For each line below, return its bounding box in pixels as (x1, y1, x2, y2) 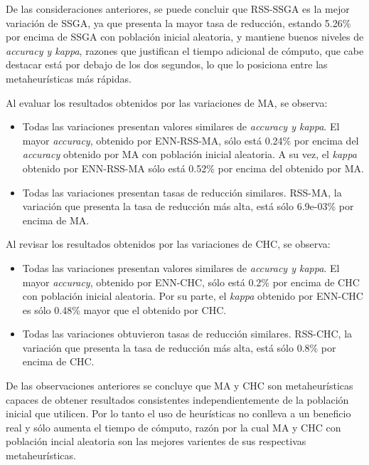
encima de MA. (22, 212, 90, 227)
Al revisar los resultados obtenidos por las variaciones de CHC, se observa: (6, 236, 331, 251)
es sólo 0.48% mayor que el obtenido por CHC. (22, 302, 227, 317)
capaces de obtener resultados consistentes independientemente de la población (6, 392, 349, 407)
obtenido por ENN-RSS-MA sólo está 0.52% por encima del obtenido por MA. (22, 160, 364, 175)
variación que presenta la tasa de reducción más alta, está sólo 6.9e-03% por (22, 199, 354, 214)
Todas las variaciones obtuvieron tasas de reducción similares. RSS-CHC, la (22, 326, 353, 341)
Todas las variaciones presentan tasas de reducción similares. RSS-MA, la (22, 184, 342, 199)
